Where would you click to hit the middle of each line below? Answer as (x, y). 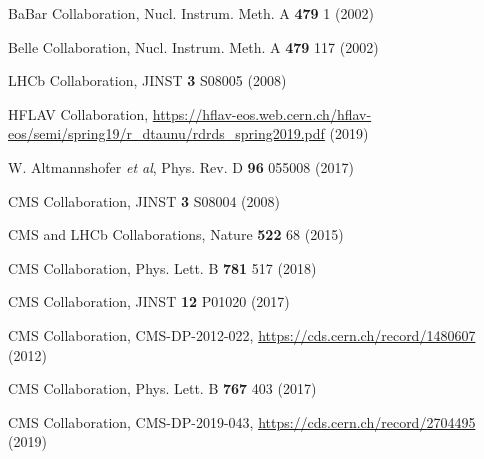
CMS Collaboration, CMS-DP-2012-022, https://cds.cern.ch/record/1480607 (242, 334)
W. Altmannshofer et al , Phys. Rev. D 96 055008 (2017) (181, 166)
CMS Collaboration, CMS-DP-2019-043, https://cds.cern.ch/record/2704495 (242, 421)
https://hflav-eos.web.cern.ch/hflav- (262, 113)
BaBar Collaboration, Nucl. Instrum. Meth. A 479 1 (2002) (191, 13)
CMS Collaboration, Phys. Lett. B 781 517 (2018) (162, 267)
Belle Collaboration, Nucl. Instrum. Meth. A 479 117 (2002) (193, 46)
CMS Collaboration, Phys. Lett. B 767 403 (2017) (162, 388)
